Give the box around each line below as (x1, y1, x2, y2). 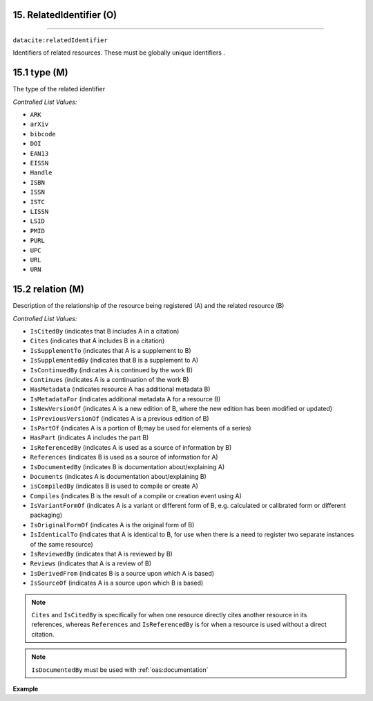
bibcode (30, 130, 57, 138)
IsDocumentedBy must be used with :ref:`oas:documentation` (31, 665, 209, 674)
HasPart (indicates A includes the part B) (30, 433, 149, 442)
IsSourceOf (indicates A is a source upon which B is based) (30, 579, 204, 588)
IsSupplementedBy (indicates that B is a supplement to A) (30, 356, 199, 365)
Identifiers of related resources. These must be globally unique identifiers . (12, 48, 226, 57)
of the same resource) (30, 540, 93, 548)
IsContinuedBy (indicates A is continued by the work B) (30, 365, 193, 374)
